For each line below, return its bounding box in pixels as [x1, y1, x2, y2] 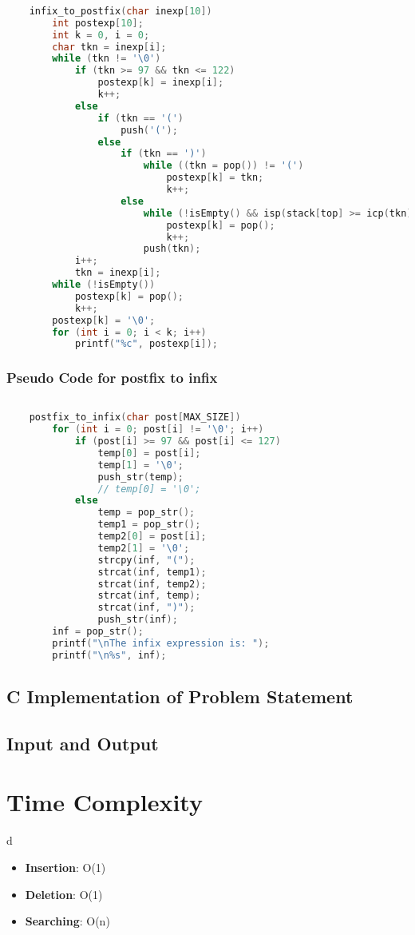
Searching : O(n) [25, 913, 110, 929]
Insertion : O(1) [25, 859, 106, 875]
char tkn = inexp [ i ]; [52, 41, 167, 53]
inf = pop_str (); [52, 626, 144, 638]
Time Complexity [6, 786, 203, 818]
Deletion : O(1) [25, 885, 103, 902]
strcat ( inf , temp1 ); [97, 566, 207, 578]
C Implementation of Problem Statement [6, 684, 354, 709]
